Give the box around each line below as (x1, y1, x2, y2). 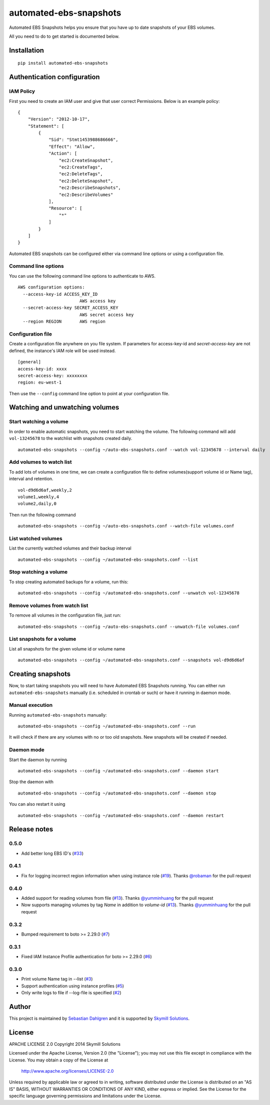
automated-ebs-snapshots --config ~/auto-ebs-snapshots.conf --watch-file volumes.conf (18, 523, 235, 529)
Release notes (9, 825, 53, 834)
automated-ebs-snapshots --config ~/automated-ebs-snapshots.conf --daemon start (18, 768, 219, 773)
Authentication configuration (9, 73, 100, 81)
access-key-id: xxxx (18, 366, 67, 372)
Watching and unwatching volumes (9, 403, 119, 411)
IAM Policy (9, 88, 35, 95)
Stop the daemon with (9, 779, 54, 785)
